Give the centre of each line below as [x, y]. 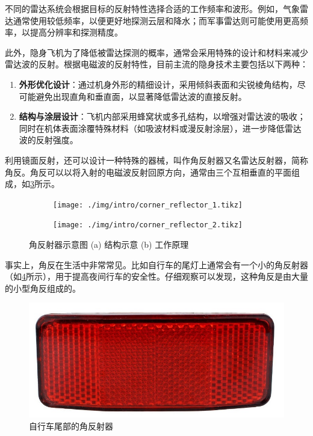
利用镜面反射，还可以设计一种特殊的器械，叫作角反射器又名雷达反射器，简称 [156, 160]
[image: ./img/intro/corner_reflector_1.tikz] [148, 205]
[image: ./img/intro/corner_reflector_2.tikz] [148, 225]
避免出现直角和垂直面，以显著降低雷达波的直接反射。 [141, 96]
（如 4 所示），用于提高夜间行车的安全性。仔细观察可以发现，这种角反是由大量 [156, 276]
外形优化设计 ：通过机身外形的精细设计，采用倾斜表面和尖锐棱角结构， [158, 84]
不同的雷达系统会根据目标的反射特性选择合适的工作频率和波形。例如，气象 [152, 8]
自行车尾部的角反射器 [71, 425]
